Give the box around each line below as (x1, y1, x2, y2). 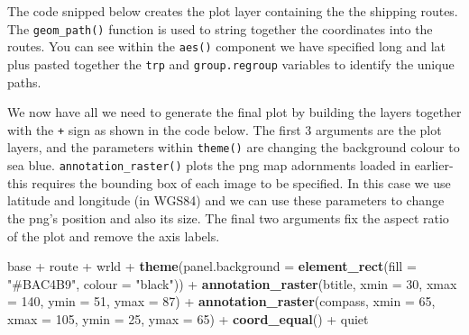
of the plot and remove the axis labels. (7, 226, 220, 245)
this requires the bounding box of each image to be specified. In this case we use (7, 173, 451, 192)
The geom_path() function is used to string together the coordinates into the (7, 19, 433, 38)
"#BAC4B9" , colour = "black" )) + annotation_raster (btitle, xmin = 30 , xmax (7, 274, 457, 293)
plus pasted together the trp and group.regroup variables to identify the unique (7, 54, 455, 73)
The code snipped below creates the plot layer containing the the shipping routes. (7, 2, 458, 20)
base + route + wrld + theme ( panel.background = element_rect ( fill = (7, 257, 417, 276)
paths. (7, 72, 41, 91)
